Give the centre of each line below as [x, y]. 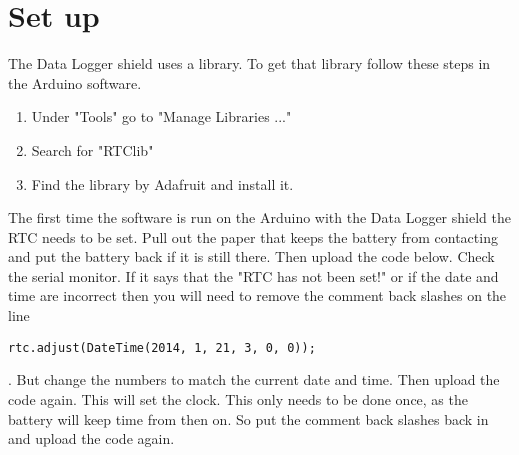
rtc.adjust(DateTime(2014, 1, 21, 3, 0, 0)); [162, 347]
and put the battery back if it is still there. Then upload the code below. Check [251, 256]
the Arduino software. [75, 82]
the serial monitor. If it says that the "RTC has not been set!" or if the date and [253, 275]
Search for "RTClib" [92, 149]
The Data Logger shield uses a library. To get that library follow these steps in [249, 63]
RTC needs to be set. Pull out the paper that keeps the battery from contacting [253, 236]
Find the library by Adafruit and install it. [162, 183]
